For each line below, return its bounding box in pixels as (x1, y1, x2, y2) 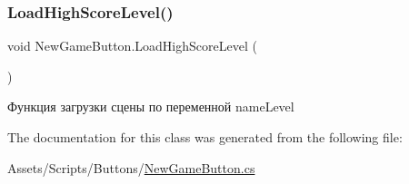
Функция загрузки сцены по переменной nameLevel (7, 97, 294, 116)
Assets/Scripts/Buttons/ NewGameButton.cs (7, 158, 255, 177)
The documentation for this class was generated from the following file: (7, 128, 403, 146)
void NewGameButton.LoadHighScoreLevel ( (7, 36, 257, 55)
